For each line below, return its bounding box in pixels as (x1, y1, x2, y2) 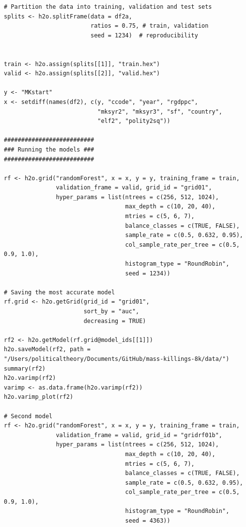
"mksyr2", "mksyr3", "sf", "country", (97, 108, 223, 115)
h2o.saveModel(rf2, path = (4, 346, 91, 353)
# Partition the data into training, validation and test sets (4, 3, 212, 10)
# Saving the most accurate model (4, 289, 115, 296)
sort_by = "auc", (83, 308, 139, 315)
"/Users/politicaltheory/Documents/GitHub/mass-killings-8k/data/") (4, 355, 230, 362)
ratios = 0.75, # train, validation (90, 22, 209, 30)
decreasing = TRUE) (83, 317, 146, 324)
